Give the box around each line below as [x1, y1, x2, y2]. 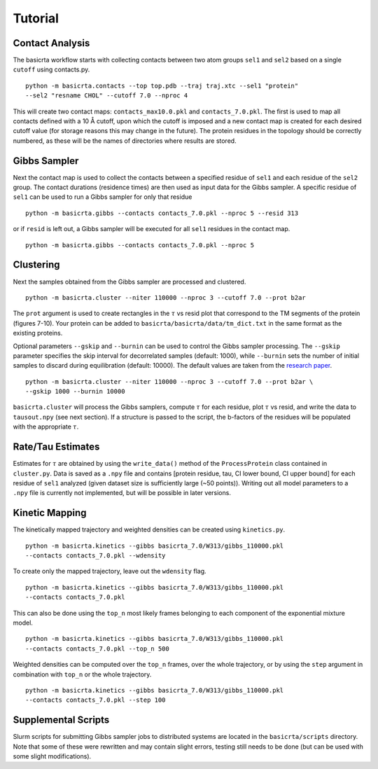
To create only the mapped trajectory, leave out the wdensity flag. [13, 567, 206, 576]
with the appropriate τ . [13, 422, 79, 431]
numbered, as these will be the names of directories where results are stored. [13, 137, 237, 145]
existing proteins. [13, 329, 63, 338]
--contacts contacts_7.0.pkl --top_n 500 [25, 644, 169, 653]
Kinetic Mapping [13, 507, 87, 519]
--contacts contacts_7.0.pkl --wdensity [25, 552, 166, 560]
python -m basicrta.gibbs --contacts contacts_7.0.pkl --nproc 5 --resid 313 [25, 209, 299, 217]
